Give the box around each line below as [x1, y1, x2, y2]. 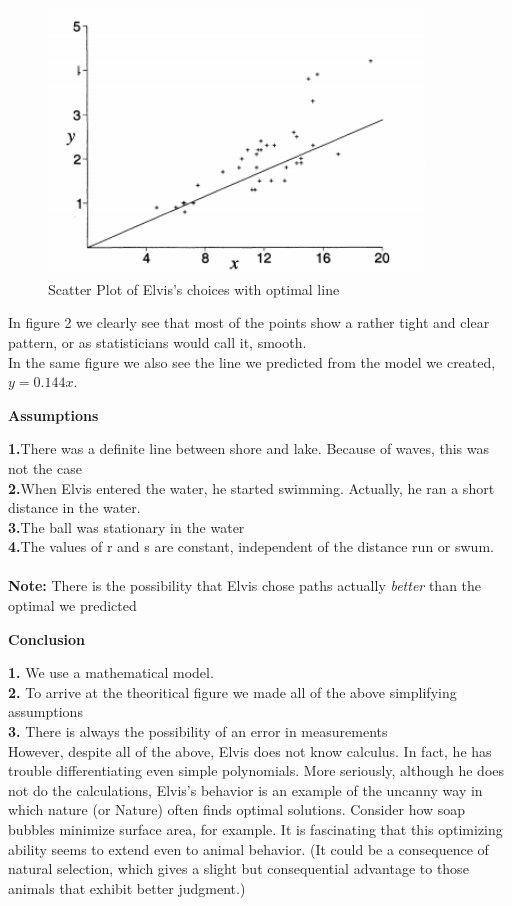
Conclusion [8, 628, 86, 649]
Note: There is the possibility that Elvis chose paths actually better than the [8, 575, 482, 596]
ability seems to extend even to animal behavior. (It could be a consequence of [8, 838, 489, 859]
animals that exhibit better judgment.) [8, 877, 246, 898]
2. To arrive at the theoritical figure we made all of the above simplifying [8, 681, 457, 702]
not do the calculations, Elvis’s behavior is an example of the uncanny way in [8, 779, 483, 800]
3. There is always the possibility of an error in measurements [8, 721, 388, 742]
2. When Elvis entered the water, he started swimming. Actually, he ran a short [8, 477, 495, 498]
